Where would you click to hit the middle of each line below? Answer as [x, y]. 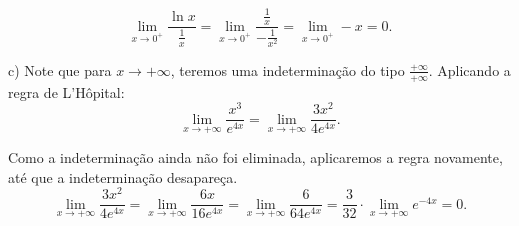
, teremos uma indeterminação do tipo [287, 69]
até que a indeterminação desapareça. [123, 176]
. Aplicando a [469, 69]
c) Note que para [60, 69]
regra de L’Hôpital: [66, 91]
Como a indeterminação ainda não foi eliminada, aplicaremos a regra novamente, [255, 157]
